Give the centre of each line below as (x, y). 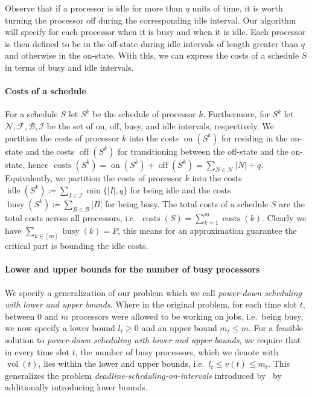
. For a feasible (276, 328)
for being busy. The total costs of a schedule (187, 203)
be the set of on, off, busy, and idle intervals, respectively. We (160, 125)
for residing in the (255, 137)
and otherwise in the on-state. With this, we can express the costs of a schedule (152, 55)
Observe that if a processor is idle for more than (94, 8)
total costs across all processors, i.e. (71, 217)
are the (292, 203)
